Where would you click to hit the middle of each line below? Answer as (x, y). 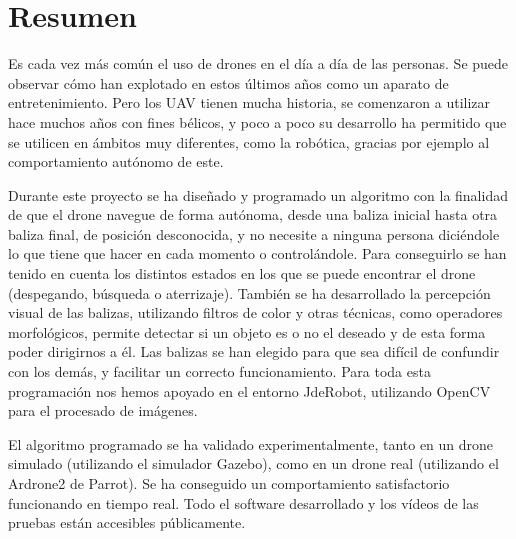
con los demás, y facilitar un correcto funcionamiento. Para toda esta (219, 371)
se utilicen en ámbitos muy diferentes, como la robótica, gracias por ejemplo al (249, 141)
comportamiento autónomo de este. (116, 161)
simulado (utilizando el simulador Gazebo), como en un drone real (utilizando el (253, 463)
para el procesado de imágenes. (103, 410)
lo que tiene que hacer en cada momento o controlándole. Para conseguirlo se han (257, 253)
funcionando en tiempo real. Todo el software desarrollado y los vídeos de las (243, 502)
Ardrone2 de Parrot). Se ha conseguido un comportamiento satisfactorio (229, 483)
